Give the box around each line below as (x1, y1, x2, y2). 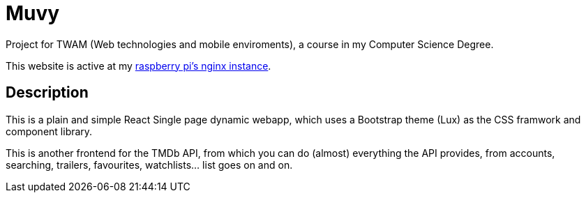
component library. (6, 125, 93, 137)
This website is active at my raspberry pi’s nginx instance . (6, 59, 271, 72)
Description (6, 84, 89, 102)
